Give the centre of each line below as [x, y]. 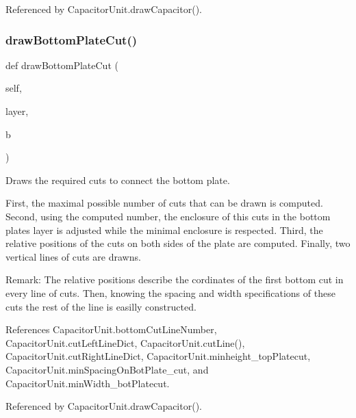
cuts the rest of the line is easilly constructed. [101, 306]
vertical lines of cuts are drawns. [73, 256]
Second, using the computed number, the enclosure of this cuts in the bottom [168, 216]
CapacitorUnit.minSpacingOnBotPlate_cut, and [107, 369]
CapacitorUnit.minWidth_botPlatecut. [88, 383]
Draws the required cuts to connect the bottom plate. [118, 180]
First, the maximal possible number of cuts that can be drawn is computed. [164, 203]
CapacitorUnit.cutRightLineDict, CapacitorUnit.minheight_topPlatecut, [158, 356]
